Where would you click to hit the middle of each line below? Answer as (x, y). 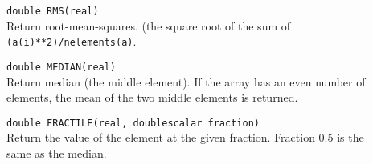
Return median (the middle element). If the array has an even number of (186, 81)
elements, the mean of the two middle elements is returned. (152, 97)
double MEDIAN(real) (61, 67)
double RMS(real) (53, 11)
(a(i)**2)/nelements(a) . (72, 41)
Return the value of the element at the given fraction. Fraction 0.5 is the (185, 137)
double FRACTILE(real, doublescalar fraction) (133, 123)
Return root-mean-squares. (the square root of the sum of (149, 25)
